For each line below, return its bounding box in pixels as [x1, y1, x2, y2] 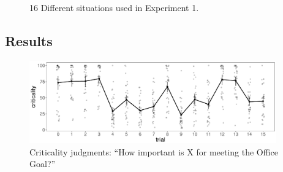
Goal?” [29, 157, 56, 170]
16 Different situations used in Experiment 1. [29, 1, 199, 14]
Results [5, 31, 53, 50]
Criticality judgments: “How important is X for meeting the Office [29, 145, 278, 158]
